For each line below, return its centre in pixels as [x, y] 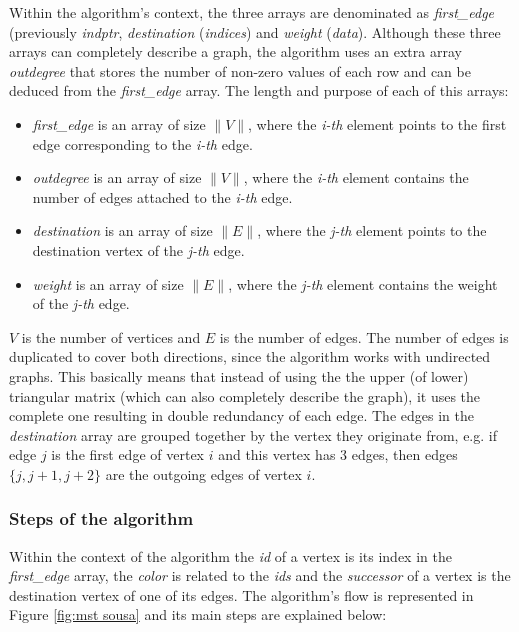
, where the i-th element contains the [356, 177]
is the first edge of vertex [127, 454]
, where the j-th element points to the [372, 230]
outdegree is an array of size [117, 177]
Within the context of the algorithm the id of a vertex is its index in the [230, 555]
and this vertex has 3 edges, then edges [338, 454]
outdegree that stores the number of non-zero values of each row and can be [240, 70]
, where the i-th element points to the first [377, 123]
